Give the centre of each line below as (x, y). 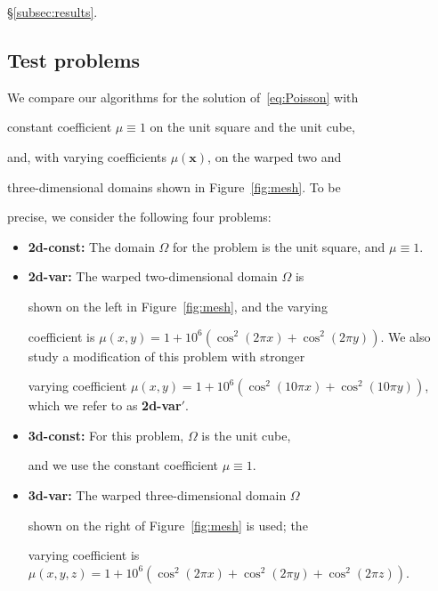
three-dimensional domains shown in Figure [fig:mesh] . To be (174, 186)
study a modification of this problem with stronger (166, 356)
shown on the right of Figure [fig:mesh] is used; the (168, 525)
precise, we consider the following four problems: (139, 217)
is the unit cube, (246, 435)
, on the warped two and (275, 156)
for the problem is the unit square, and (279, 246)
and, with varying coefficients (87, 156)
